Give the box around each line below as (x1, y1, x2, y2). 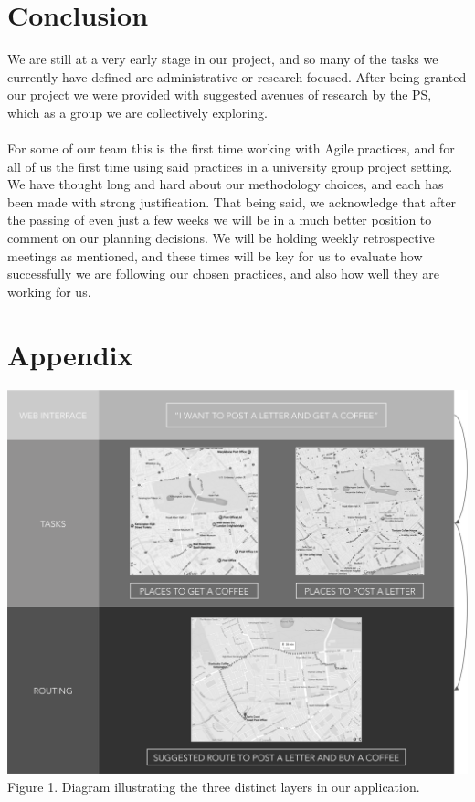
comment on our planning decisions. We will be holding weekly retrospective (7, 228, 435, 248)
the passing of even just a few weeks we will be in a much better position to (7, 210, 432, 229)
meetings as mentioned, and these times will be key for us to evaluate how (7, 246, 423, 265)
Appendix (7, 335, 133, 373)
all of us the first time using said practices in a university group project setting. (7, 156, 453, 175)
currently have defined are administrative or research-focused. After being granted (7, 67, 467, 86)
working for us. (7, 281, 91, 301)
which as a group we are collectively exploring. (7, 102, 268, 121)
